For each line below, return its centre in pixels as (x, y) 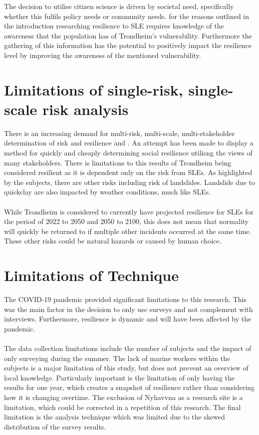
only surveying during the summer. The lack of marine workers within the (117, 358)
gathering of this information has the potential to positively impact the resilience (128, 45)
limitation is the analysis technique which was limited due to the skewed (115, 417)
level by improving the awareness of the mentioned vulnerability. (103, 55)
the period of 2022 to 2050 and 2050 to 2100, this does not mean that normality (127, 221)
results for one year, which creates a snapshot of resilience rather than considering (129, 387)
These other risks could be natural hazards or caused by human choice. (113, 241)
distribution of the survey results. (55, 426)
